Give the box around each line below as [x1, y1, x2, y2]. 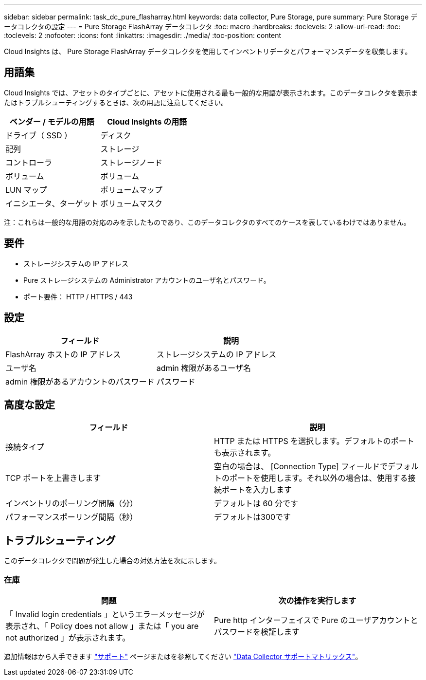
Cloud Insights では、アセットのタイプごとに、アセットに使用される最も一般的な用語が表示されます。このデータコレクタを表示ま [4, 88, 418, 97]
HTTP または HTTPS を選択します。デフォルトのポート [214, 436, 414, 446]
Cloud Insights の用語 [107, 116, 187, 127]
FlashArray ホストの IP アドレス [5, 349, 121, 359]
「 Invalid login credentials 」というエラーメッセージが [5, 609, 205, 619]
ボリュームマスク [100, 198, 163, 208]
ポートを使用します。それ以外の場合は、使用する [230, 473, 408, 483]
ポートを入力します [222, 485, 292, 495]
